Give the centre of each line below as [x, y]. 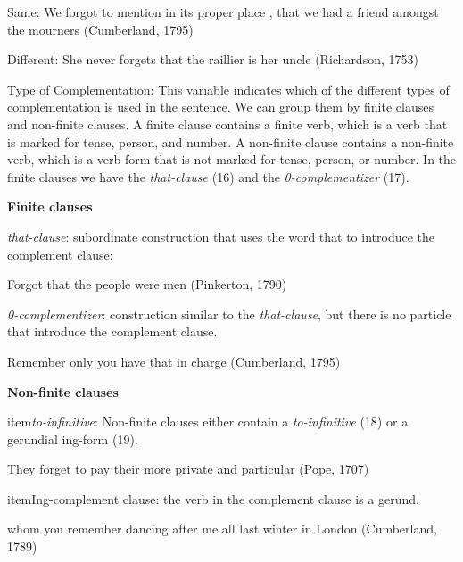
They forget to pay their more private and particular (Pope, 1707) [188, 469]
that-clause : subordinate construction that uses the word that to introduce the [221, 236]
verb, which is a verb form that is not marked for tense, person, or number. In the [232, 159]
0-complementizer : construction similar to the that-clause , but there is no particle [229, 314]
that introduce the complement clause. [112, 331]
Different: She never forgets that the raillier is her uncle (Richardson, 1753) [213, 59]
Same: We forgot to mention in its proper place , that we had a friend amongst [223, 12]
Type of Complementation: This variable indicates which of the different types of [228, 89]
